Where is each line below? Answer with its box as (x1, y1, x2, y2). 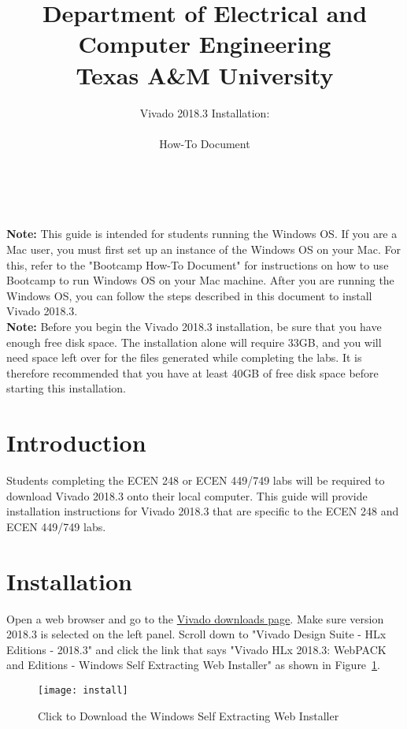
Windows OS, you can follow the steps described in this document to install (6, 287, 372, 303)
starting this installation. (6, 380, 126, 396)
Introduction (6, 426, 146, 459)
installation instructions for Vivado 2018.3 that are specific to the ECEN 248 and (6, 503, 399, 519)
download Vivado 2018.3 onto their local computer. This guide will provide (6, 487, 368, 504)
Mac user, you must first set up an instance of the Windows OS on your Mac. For (6, 241, 401, 258)
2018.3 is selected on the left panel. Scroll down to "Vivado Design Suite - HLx (6, 626, 387, 642)
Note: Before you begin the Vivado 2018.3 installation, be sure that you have (6, 318, 382, 335)
